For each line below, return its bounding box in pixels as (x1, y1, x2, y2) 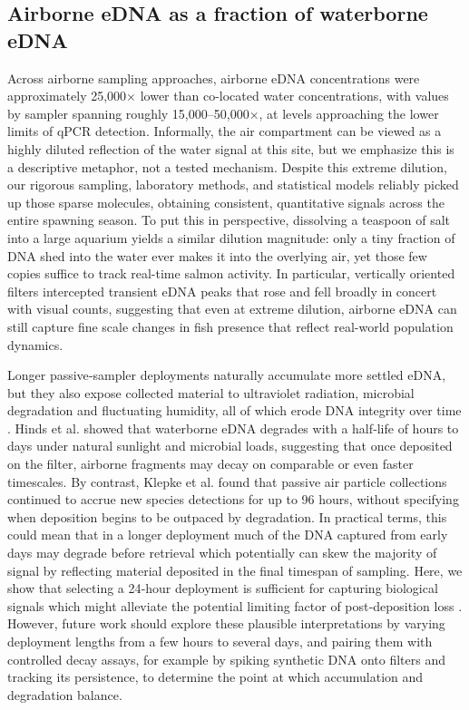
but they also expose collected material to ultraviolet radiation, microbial (7, 383, 415, 402)
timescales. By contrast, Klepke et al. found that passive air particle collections (7, 472, 447, 491)
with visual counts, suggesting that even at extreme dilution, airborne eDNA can (7, 299, 457, 318)
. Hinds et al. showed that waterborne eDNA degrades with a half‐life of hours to (7, 418, 459, 437)
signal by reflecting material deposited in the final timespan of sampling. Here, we (7, 560, 463, 579)
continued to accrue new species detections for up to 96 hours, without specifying (7, 490, 459, 509)
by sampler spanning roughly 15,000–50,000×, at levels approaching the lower (7, 103, 439, 122)
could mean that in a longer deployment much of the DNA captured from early (7, 525, 448, 544)
